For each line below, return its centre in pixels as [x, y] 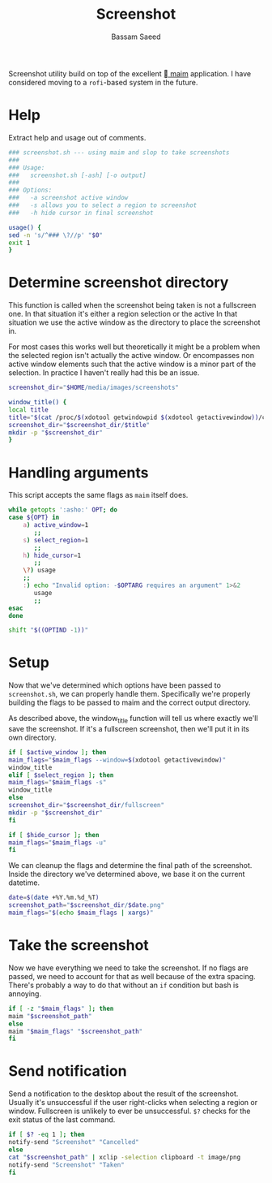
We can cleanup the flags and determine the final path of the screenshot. [130, 866]
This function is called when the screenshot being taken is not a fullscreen [132, 305]
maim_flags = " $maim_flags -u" [57, 842]
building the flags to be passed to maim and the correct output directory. [130, 702]
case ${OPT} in [34, 518]
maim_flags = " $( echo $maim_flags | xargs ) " [81, 913]
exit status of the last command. [62, 1120]
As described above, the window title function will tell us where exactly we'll [133, 719]
